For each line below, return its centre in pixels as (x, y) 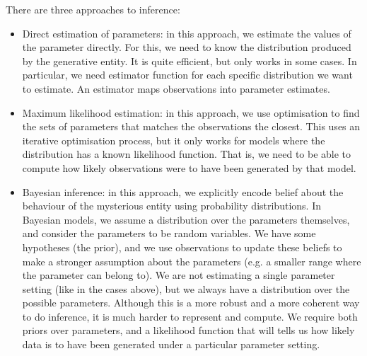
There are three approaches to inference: (93, 9)
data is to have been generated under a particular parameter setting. (171, 344)
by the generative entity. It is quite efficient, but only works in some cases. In (190, 61)
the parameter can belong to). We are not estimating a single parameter (179, 275)
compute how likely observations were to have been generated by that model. (189, 167)
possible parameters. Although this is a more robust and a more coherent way (191, 303)
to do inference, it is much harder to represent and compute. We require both (190, 316)
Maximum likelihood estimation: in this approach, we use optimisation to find (191, 112)
